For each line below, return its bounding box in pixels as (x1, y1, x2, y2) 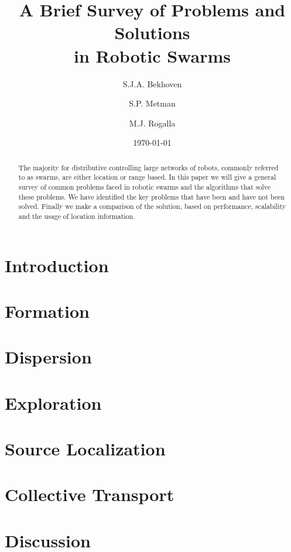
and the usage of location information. (18, 211, 135, 221)
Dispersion (5, 345, 92, 369)
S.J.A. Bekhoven (122, 77, 182, 90)
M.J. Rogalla (129, 116, 176, 129)
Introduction (5, 253, 109, 277)
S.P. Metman (129, 97, 176, 109)
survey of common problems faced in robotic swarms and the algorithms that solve (18, 181, 271, 191)
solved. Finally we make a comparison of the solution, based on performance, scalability (18, 201, 286, 211)
